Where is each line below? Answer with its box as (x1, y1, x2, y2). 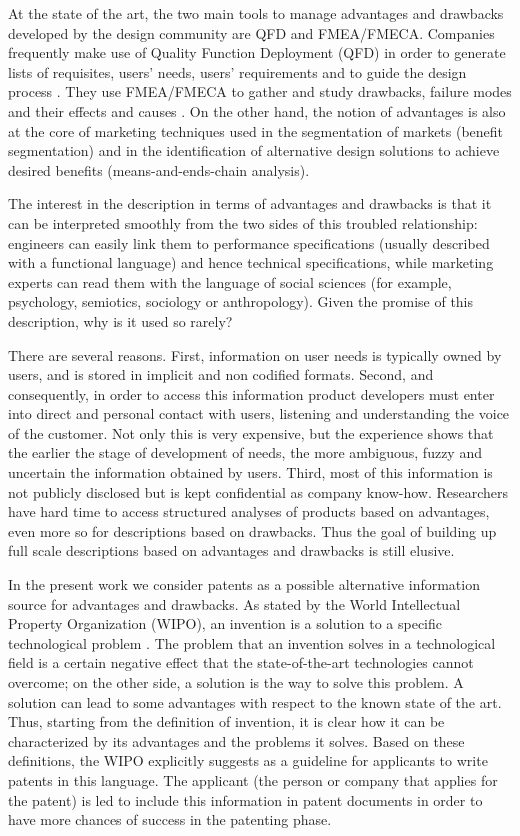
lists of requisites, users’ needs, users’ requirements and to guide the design (8, 61, 467, 82)
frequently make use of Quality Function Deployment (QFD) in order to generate (8, 42, 506, 63)
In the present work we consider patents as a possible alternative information (8, 574, 480, 595)
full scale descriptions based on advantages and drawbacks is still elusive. (8, 540, 455, 561)
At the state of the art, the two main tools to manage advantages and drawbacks (8, 3, 504, 23)
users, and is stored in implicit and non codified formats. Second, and (8, 364, 434, 385)
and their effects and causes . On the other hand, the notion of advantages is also (8, 100, 506, 121)
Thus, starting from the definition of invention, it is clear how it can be (8, 711, 445, 732)
